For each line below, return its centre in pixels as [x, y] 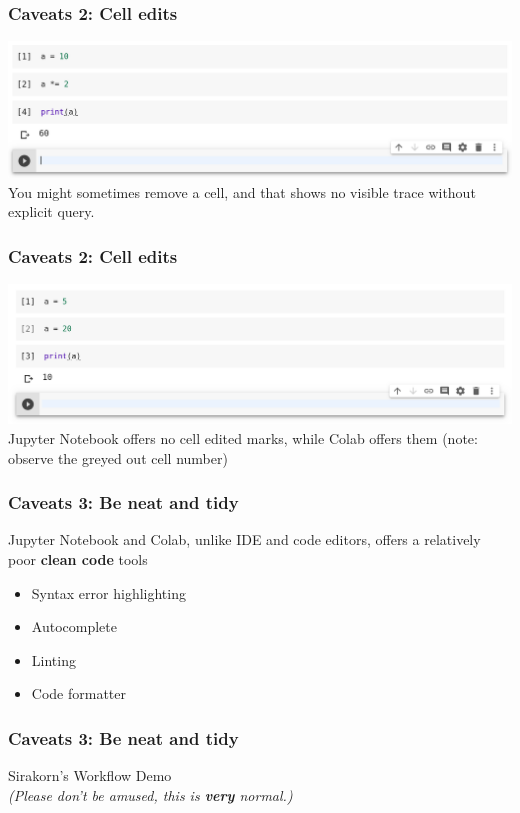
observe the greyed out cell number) [118, 457]
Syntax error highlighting [108, 592]
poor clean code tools [78, 559]
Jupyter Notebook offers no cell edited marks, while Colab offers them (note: [243, 438]
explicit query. [51, 211]
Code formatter [78, 693]
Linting [53, 659]
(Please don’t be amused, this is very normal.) [150, 794]
